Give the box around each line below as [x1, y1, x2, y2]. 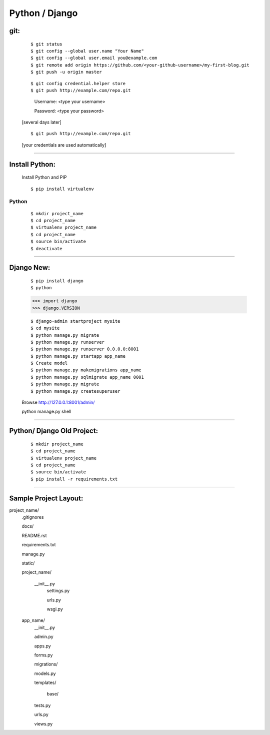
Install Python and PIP [21, 174, 67, 180]
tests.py [34, 702, 51, 708]
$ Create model [30, 360, 68, 366]
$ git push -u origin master [30, 69, 102, 75]
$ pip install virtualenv [30, 186, 94, 192]
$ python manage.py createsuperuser [30, 388, 120, 394]
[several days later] [21, 119, 62, 125]
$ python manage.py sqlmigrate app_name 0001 [30, 374, 144, 380]
